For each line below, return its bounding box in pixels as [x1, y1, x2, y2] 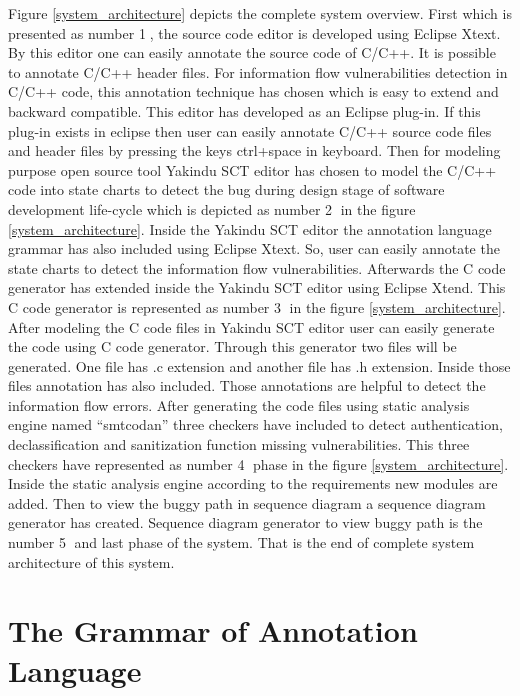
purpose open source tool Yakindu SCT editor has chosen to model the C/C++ [8, 159, 497, 180]
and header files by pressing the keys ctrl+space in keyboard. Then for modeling [8, 140, 501, 161]
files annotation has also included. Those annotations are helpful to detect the [8, 375, 486, 396]
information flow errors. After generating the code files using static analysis [8, 394, 470, 415]
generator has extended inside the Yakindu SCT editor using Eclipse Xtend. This [8, 277, 506, 298]
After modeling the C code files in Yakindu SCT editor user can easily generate [8, 316, 495, 337]
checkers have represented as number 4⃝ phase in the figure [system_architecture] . [8, 453, 509, 474]
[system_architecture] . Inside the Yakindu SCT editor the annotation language [8, 218, 492, 239]
